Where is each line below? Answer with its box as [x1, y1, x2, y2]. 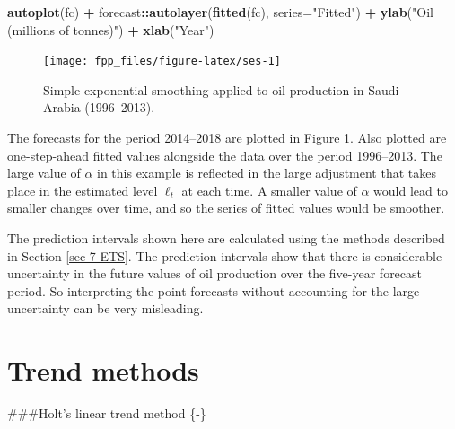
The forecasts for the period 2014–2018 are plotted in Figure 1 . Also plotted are [7, 128, 447, 147]
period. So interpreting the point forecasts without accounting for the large [7, 281, 420, 300]
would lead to [373, 180, 448, 199]
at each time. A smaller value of [181, 180, 357, 199]
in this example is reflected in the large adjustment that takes [97, 163, 436, 182]
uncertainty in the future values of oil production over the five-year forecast [7, 264, 423, 283]
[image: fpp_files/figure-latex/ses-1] [43, 55, 281, 68]
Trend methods [7, 352, 199, 389]
